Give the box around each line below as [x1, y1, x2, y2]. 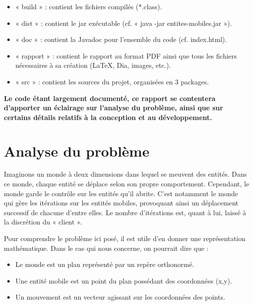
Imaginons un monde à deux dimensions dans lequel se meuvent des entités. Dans [4, 169, 247, 179]
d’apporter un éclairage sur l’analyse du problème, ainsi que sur [4, 102, 223, 113]
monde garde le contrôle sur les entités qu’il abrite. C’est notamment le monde [4, 188, 238, 198]
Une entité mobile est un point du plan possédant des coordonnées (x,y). [15, 275, 232, 285]
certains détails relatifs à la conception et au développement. [4, 112, 212, 122]
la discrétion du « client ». [4, 217, 82, 227]
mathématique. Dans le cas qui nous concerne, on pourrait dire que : [4, 243, 209, 253]
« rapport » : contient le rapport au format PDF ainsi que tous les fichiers [15, 50, 237, 61]
